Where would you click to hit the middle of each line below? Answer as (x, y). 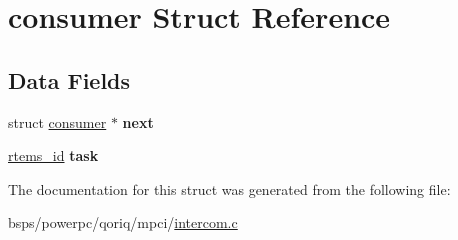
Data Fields (69, 79)
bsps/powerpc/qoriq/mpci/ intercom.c (123, 222)
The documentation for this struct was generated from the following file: (229, 188)
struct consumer (57, 121)
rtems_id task (53, 155)
